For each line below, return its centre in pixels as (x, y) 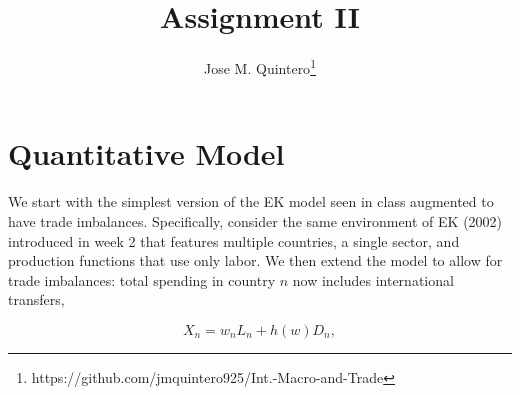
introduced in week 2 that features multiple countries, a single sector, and (234, 240)
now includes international (373, 279)
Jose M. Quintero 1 (260, 66)
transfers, (36, 299)
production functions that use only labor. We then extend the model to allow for (255, 260)
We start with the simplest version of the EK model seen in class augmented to (251, 201)
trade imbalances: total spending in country (142, 279)
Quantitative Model (146, 153)
